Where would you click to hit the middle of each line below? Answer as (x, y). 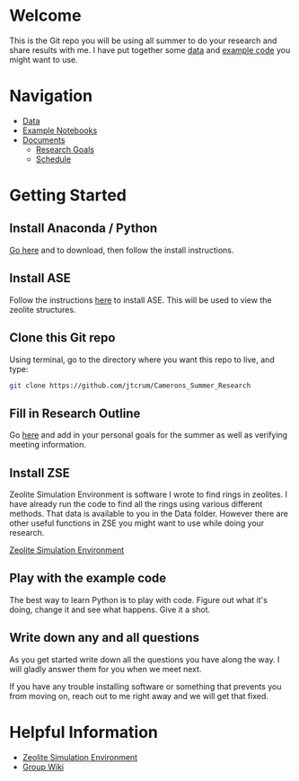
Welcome (45, 16)
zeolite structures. (43, 309)
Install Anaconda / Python (84, 229)
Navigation (51, 96)
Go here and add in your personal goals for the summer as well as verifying (149, 435)
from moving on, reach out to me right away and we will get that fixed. (139, 696)
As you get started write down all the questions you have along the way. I (145, 659)
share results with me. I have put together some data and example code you (150, 49)
